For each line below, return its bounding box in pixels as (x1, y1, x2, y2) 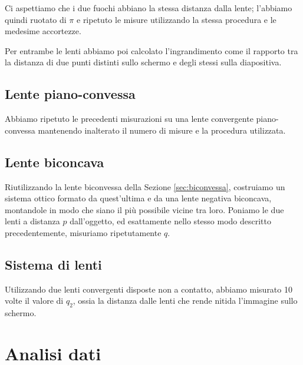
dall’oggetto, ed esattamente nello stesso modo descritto (70, 215, 272, 227)
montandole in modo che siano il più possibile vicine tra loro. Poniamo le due (5, 203, 284, 215)
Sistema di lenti (5, 255, 102, 273)
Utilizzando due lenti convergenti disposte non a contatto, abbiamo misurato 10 (5, 283, 292, 295)
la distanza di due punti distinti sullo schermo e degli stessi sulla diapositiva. (5, 56, 282, 68)
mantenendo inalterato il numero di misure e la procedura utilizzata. (38, 124, 286, 136)
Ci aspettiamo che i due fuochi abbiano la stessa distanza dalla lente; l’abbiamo (5, 2, 292, 14)
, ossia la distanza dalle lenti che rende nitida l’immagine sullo (73, 294, 298, 307)
